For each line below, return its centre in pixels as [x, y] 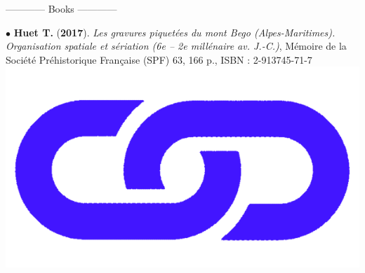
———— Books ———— [61, 8]
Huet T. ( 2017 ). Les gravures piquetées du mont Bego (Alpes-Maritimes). [174, 32]
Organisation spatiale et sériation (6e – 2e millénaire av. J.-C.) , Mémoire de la [176, 46]
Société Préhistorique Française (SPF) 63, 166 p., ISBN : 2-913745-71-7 [159, 59]
